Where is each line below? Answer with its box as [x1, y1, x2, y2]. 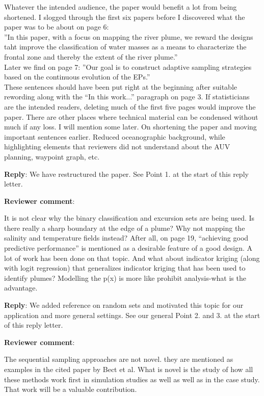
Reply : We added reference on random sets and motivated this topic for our [4, 300, 244, 310]
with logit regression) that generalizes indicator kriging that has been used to [4, 262, 246, 273]
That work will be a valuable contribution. [4, 384, 137, 394]
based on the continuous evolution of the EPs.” [4, 71, 150, 82]
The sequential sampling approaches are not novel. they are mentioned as [4, 354, 233, 364]
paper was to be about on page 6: [4, 21, 109, 32]
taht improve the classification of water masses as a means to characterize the [4, 41, 247, 52]
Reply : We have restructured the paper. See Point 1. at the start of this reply [4, 168, 249, 179]
